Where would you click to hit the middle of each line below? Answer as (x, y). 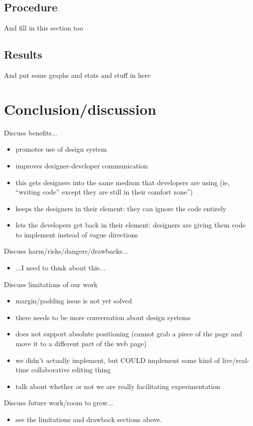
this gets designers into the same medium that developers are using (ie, (123, 182)
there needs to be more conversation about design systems (103, 317)
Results (23, 54)
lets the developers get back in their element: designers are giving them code (130, 225)
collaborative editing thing (71, 370)
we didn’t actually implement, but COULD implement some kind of (118, 360)
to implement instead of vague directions (77, 234)
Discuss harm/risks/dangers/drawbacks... (66, 251)
